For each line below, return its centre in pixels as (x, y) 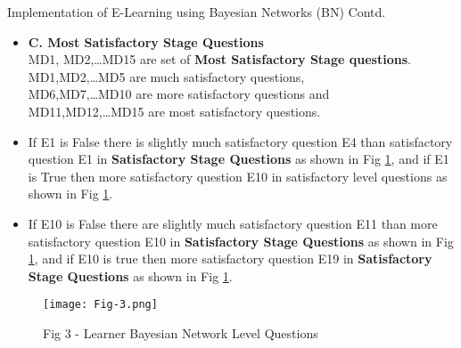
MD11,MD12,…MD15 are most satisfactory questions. (174, 111)
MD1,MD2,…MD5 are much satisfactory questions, (166, 76)
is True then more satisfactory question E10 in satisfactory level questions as (238, 176)
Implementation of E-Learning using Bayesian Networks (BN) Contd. (197, 12)
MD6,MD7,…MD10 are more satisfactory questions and (179, 94)
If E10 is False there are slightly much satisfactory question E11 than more (233, 223)
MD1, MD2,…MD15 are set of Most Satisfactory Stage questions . (219, 59)
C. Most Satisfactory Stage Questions (146, 41)
